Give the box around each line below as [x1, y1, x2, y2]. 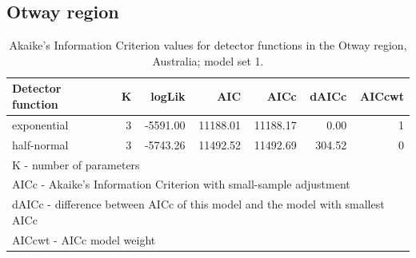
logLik [150, 88, 186, 105]
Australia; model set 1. [152, 52, 264, 69]
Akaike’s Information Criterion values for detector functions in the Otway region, [9, 37, 407, 54]
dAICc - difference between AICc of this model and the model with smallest [12, 196, 385, 212]
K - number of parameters [12, 156, 140, 173]
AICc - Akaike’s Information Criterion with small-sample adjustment [12, 176, 350, 193]
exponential [12, 116, 69, 133]
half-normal [12, 136, 69, 153]
